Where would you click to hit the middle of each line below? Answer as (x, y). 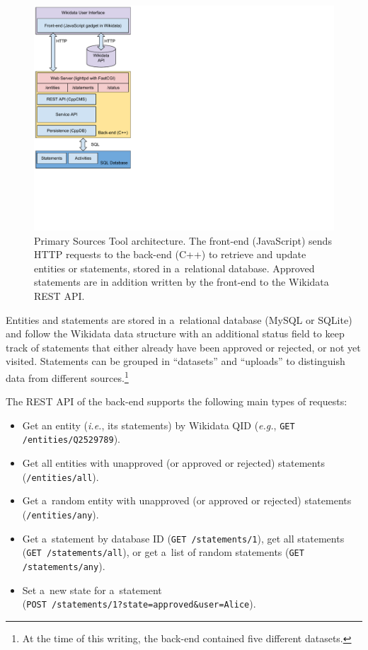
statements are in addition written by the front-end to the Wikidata (182, 282)
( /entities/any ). (61, 514)
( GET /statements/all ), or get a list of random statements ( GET (163, 552)
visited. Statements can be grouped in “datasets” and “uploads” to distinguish (176, 361)
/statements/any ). (64, 565)
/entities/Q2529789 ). (71, 439)
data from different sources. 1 (67, 376)
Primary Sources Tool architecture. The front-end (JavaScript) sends (183, 240)
